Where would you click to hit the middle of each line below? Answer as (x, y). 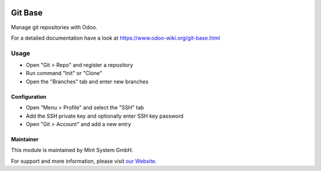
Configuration (29, 96)
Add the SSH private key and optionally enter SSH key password (105, 116)
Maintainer (25, 139)
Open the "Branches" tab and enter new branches (87, 81)
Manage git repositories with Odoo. (54, 27)
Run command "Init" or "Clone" (64, 73)
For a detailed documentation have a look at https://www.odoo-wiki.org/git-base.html (115, 38)
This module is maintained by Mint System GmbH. (72, 150)
